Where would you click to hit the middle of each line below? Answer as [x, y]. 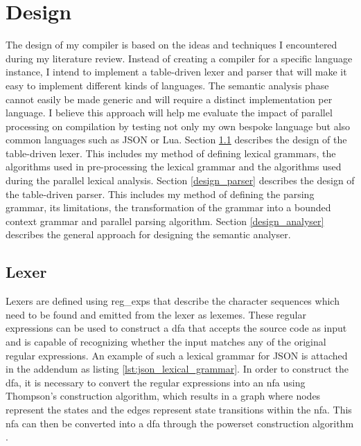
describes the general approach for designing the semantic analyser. [148, 234]
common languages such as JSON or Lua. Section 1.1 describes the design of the [176, 140]
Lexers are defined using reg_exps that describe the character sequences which [173, 301]
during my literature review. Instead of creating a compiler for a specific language [179, 58]
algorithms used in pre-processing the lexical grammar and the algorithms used [174, 167]
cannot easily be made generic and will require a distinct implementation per [169, 99]
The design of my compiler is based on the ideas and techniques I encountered [171, 45]
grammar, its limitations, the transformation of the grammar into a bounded [168, 207]
